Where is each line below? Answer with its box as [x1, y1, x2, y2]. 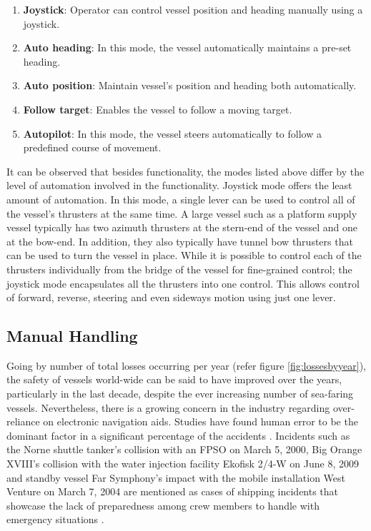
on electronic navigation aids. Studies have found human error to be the [43, 414, 358, 429]
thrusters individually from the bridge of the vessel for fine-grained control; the [6, 261, 352, 276]
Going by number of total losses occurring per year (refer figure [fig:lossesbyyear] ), [6, 358, 366, 373]
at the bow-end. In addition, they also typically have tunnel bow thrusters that [6, 233, 353, 248]
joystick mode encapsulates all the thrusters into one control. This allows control [6, 275, 360, 290]
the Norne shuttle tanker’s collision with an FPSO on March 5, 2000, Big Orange [6, 442, 362, 457]
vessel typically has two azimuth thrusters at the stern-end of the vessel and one [6, 220, 358, 235]
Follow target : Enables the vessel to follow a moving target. [23, 101, 292, 116]
